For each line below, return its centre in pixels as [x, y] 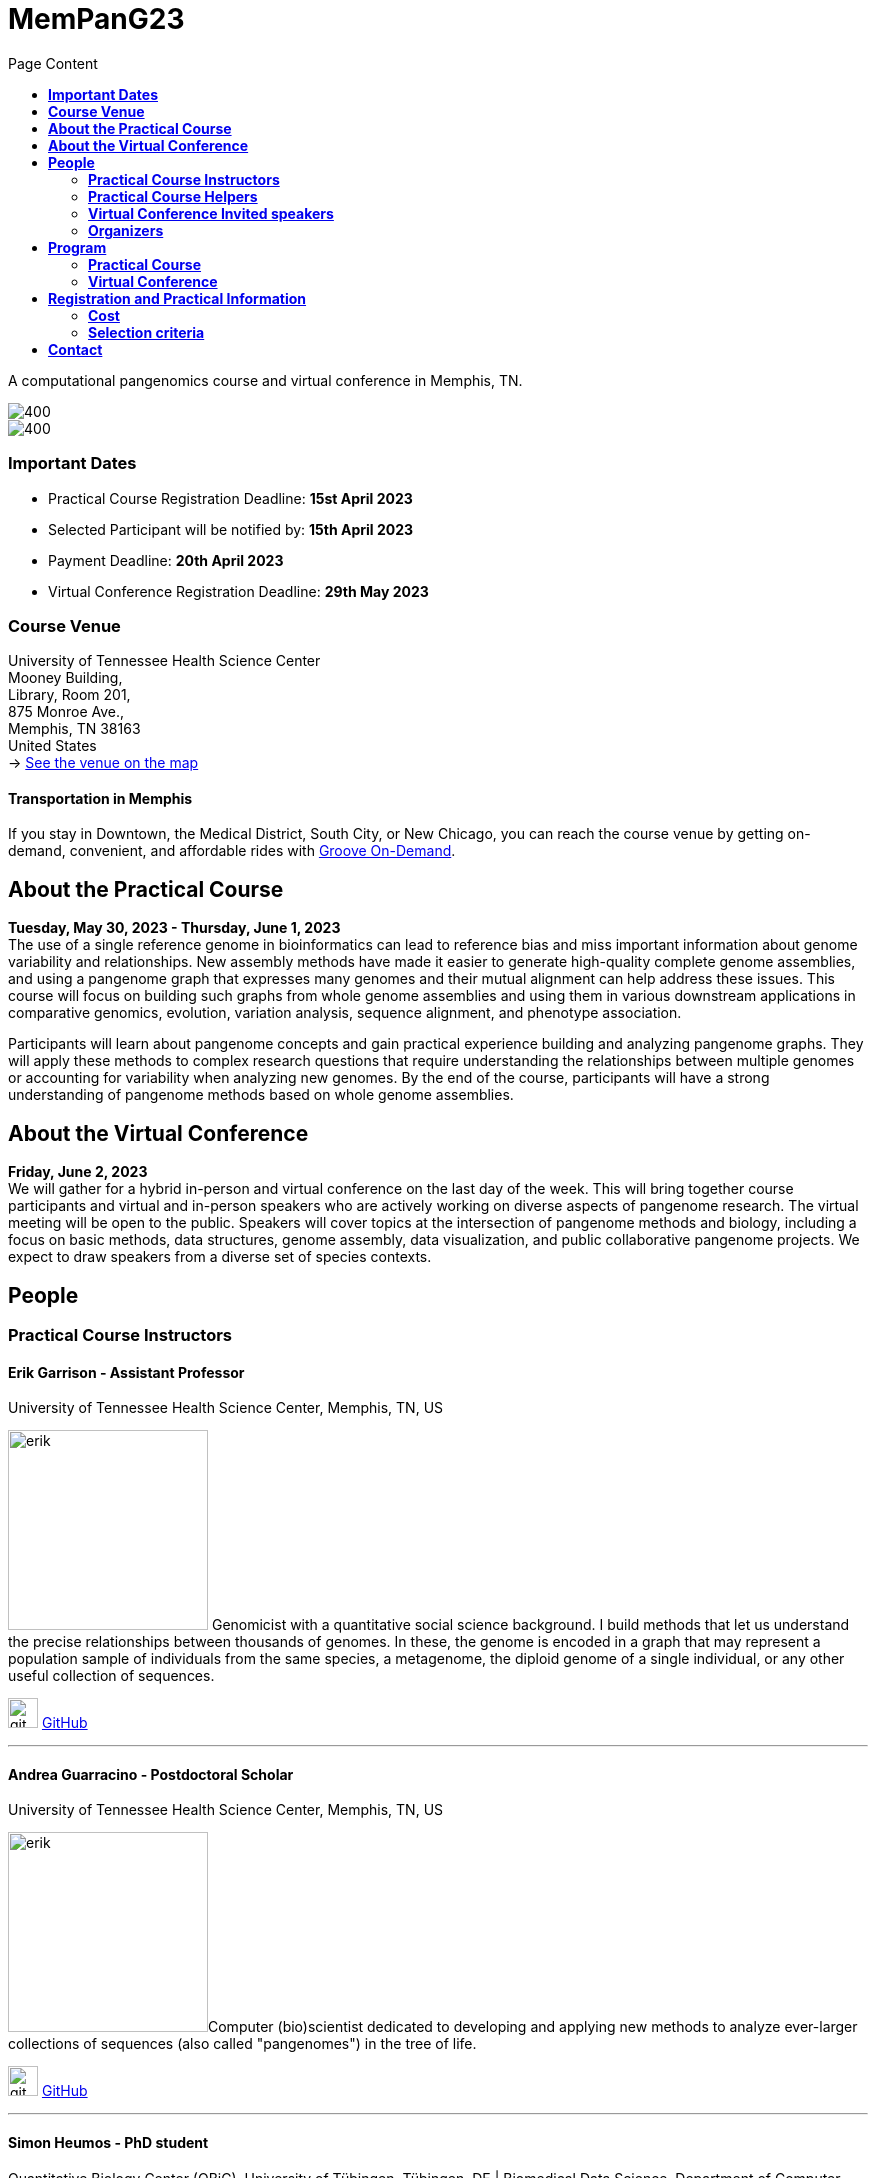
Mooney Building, [65, 678]
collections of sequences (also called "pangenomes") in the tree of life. [242, 2044]
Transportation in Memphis [100, 798]
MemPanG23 [96, 19]
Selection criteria [146, 332]
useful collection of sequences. [111, 1676]
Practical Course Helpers [173, 196]
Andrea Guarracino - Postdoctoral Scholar [151, 1774]
